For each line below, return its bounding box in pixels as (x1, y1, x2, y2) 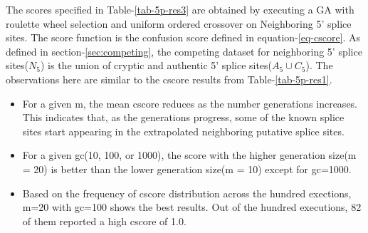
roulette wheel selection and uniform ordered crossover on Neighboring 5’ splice (6, 16, 352, 31)
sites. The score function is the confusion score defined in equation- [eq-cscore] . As (6, 30, 361, 45)
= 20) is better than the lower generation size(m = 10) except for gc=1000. (22, 161, 352, 176)
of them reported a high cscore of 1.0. (22, 213, 186, 228)
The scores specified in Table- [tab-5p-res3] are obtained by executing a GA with (6, 2, 354, 16)
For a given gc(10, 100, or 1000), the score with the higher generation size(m (22, 147, 357, 162)
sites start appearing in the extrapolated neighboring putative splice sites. (22, 123, 345, 138)
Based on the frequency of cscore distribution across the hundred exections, (22, 185, 352, 200)
